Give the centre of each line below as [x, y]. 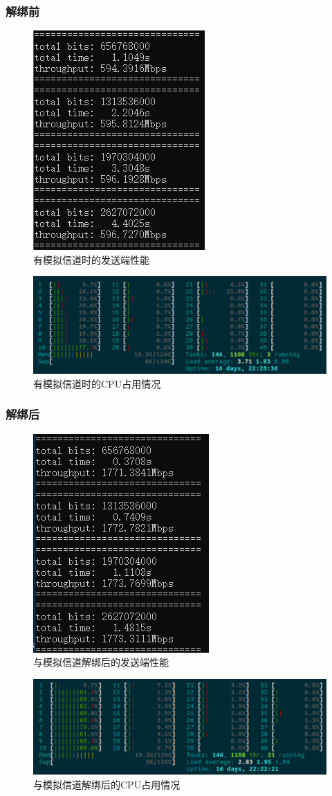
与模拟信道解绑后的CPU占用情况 [107, 784]
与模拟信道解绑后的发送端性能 [101, 662]
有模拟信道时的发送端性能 [91, 259]
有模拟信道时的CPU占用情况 [97, 383]
